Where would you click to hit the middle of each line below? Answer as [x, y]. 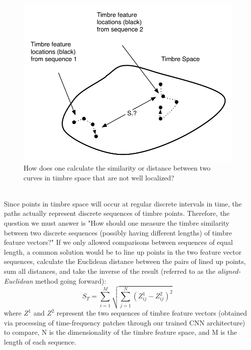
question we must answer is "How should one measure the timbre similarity [117, 223]
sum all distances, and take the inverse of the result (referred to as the [110, 271]
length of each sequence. [40, 341]
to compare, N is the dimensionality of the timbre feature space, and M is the [121, 332]
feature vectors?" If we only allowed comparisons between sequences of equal [118, 242]
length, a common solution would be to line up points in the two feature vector [123, 251]
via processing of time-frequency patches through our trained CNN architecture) [125, 322]
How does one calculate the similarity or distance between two [117, 168]
